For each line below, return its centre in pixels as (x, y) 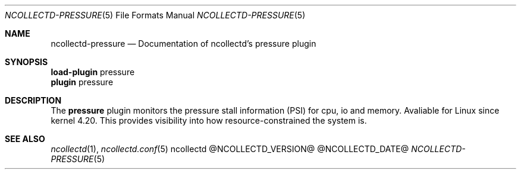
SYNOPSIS (26, 62)
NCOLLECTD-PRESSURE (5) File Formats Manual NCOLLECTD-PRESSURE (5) (155, 15)
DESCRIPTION (33, 100)
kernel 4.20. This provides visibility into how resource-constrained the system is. (209, 120)
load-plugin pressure (93, 72)
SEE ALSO (25, 139)
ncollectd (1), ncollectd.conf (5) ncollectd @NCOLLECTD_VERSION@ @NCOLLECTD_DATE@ (230, 149)
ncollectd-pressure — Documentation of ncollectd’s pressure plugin (183, 43)
